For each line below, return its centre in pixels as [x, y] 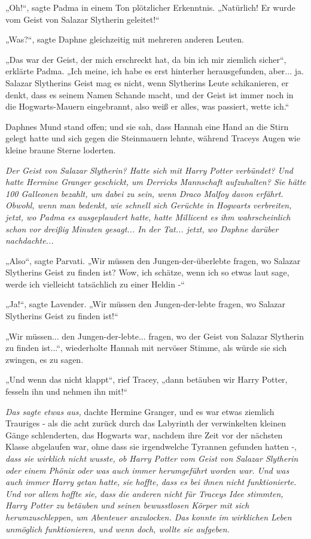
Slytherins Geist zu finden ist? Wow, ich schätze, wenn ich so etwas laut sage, [147, 272]
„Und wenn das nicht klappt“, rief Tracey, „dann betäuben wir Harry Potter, [147, 379]
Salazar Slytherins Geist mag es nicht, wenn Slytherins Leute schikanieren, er [147, 82]
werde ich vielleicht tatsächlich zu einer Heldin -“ [95, 284]
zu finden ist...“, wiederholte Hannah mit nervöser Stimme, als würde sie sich [146, 348]
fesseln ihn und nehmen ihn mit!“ [66, 391]
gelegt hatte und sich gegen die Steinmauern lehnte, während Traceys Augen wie [153, 138]
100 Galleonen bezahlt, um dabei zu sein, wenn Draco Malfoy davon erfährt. [144, 193]
